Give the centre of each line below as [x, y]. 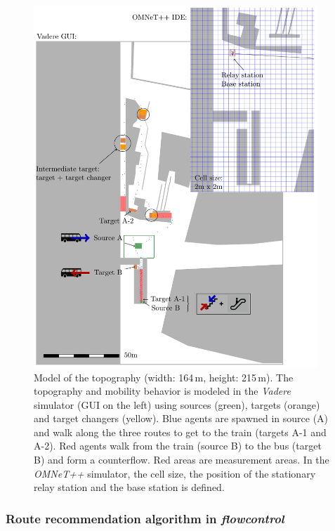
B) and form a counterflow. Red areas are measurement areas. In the [182, 460]
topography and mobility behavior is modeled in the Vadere [162, 391]
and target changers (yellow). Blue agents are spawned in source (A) [181, 418]
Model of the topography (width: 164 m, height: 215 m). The [164, 377]
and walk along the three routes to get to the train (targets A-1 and [180, 432]
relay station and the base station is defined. [129, 487]
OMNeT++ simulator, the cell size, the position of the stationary [175, 473]
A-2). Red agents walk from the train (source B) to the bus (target [178, 446]
